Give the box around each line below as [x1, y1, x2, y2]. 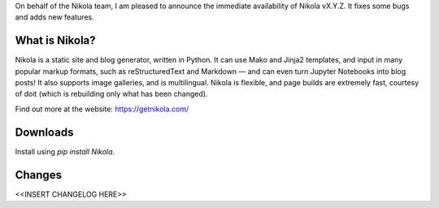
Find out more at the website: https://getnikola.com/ [15, 104, 189, 114]
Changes [15, 167, 63, 182]
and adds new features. [15, 12, 94, 22]
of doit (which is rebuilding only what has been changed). [15, 89, 208, 99]
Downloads [15, 125, 74, 139]
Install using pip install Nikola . [15, 146, 115, 156]
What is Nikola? [15, 33, 97, 48]
